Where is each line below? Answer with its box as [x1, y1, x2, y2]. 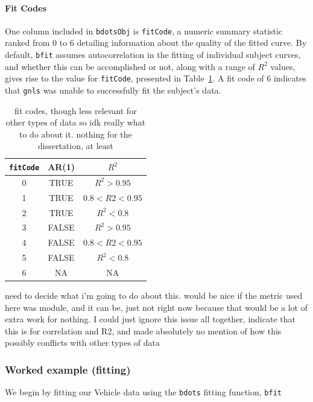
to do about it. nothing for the [19, 127, 132, 140]
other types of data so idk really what [5, 116, 145, 129]
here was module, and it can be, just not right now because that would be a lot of [5, 301, 308, 313]
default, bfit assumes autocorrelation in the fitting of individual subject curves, [5, 48, 301, 61]
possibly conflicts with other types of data [5, 336, 160, 349]
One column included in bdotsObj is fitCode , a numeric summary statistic [5, 24, 283, 37]
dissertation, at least [38, 139, 113, 152]
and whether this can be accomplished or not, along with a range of [5, 60, 255, 72]
